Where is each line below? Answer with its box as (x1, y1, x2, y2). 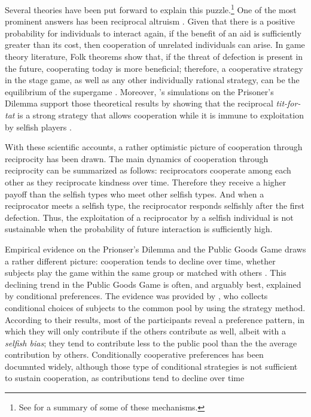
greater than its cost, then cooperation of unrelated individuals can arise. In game (5, 38, 305, 51)
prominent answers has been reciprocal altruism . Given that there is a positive (5, 15, 295, 28)
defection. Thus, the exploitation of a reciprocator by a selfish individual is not (5, 211, 294, 223)
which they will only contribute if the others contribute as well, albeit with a (5, 325, 286, 337)
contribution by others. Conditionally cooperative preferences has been (5, 348, 264, 361)
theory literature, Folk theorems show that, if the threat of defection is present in (5, 50, 303, 63)
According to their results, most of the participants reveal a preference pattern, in (5, 313, 305, 325)
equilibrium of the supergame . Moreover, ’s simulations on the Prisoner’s (5, 85, 274, 98)
